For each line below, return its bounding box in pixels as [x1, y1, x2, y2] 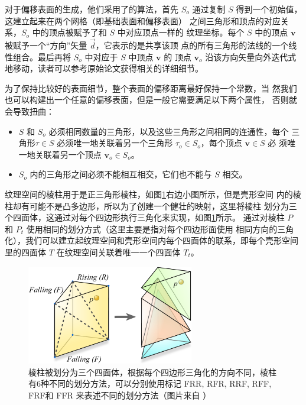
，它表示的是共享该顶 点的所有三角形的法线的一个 [95, 39, 289, 51]
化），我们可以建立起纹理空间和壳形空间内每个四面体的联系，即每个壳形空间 [5, 234, 298, 247]
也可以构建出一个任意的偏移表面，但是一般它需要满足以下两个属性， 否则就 [5, 93, 297, 106]
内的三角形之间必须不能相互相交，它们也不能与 [30, 168, 212, 180]
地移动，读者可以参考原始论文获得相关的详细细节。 [5, 62, 203, 74]
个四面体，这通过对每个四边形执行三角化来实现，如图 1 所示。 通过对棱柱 [5, 211, 285, 223]
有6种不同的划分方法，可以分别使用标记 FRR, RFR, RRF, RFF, [28, 377, 272, 390]
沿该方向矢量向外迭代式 [205, 50, 297, 63]
